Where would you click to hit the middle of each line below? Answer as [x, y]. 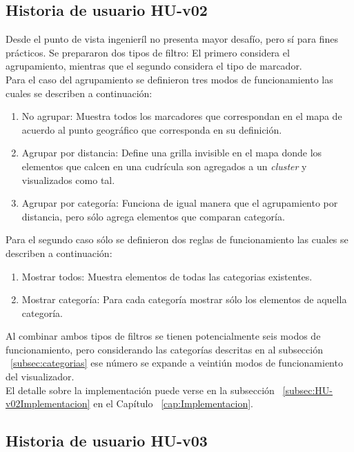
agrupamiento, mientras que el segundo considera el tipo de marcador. [154, 66]
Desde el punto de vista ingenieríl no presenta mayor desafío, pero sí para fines [172, 39]
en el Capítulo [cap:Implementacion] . [173, 403]
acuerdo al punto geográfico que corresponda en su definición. [152, 129]
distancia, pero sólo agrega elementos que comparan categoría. [153, 216]
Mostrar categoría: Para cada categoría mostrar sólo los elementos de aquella [184, 299]
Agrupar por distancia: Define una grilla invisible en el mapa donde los [172, 153]
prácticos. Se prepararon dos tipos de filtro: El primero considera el [148, 52]
